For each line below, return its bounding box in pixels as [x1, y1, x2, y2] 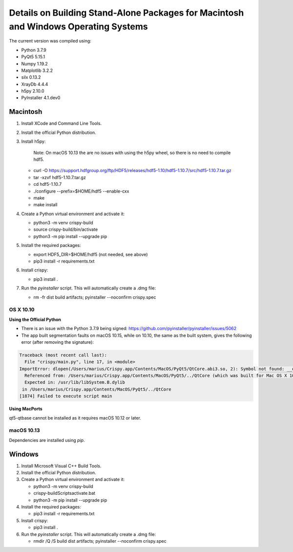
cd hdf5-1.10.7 [33, 181, 62, 187]
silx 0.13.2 [21, 74, 41, 80]
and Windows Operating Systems [9, 21, 148, 32]
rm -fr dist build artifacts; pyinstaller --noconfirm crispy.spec [33, 294, 156, 300]
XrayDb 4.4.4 [21, 81, 48, 87]
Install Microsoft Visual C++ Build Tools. [21, 463, 102, 469]
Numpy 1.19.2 [21, 61, 48, 66]
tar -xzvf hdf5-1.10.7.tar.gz [33, 174, 86, 180]
